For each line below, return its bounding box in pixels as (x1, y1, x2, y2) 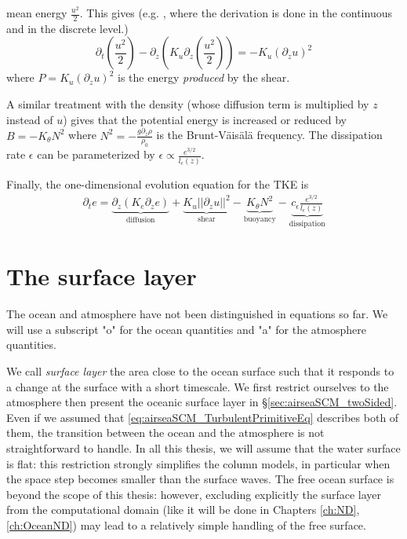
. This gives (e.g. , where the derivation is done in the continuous (79, 5, 392, 20)
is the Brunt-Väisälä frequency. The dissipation (156, 126, 383, 143)
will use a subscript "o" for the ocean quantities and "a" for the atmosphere (6, 321, 366, 337)
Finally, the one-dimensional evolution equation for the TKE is (6, 175, 309, 192)
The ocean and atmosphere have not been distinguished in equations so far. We (6, 306, 388, 322)
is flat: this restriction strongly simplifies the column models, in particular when (6, 455, 391, 471)
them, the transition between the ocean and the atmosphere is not (6, 424, 325, 441)
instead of (6, 111, 53, 127)
